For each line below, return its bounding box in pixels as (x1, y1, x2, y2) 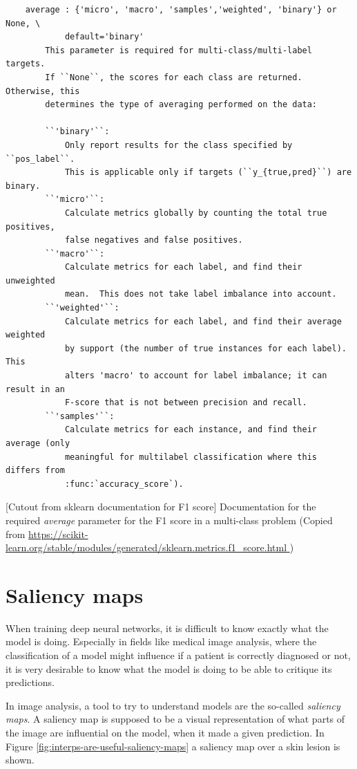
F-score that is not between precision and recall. (64, 398, 307, 408)
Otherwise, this (6, 86, 80, 96)
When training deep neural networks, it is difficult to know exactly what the (6, 620, 329, 635)
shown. (6, 752, 35, 767)
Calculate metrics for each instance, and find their (64, 425, 318, 435)
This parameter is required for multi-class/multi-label (45, 45, 312, 55)
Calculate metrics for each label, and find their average (64, 316, 342, 326)
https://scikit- (28, 526, 88, 541)
